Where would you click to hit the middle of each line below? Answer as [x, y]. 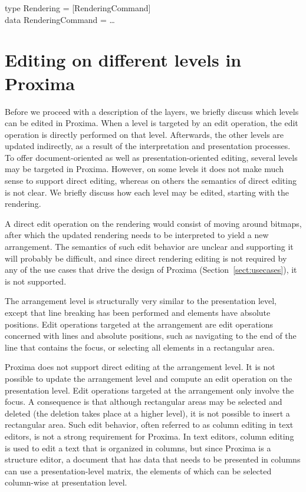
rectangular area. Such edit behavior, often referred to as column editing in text [149, 425]
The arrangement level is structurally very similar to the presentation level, [141, 301]
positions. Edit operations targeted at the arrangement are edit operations [139, 324]
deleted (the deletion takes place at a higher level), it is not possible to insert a [147, 413]
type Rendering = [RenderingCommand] [78, 8]
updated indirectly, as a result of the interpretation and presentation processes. [148, 146]
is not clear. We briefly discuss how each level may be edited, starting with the [147, 192]
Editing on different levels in [123, 60]
